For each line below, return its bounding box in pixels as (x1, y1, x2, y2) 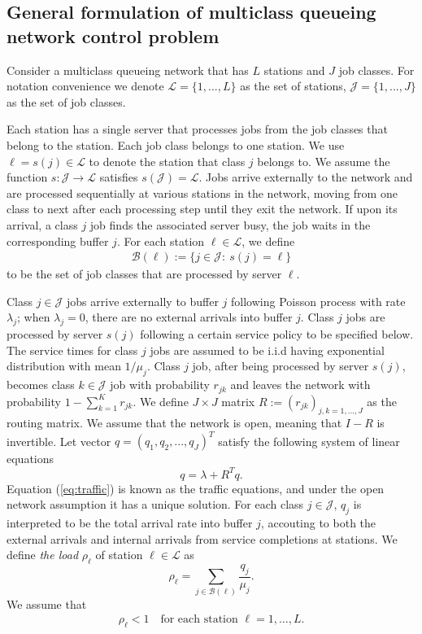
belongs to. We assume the (257, 152, 390, 169)
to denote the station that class (89, 152, 246, 169)
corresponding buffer (7, 232, 109, 249)
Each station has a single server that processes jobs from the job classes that (7, 120, 388, 138)
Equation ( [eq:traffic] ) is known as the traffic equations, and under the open (7, 479, 385, 496)
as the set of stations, (240, 77, 346, 94)
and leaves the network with (230, 376, 371, 393)
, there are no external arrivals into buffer (85, 308, 293, 326)
